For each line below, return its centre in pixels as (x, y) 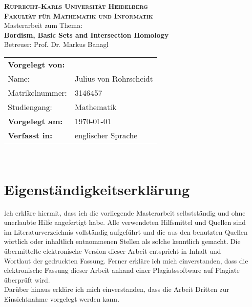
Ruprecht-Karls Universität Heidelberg (76, 6)
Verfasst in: (30, 135)
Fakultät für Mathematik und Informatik (79, 15)
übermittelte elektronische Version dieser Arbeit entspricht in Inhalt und (113, 251)
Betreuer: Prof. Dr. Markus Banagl (56, 44)
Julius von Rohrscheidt (114, 78)
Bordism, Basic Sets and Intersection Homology (86, 34)
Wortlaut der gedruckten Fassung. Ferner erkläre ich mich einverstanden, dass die (126, 260)
